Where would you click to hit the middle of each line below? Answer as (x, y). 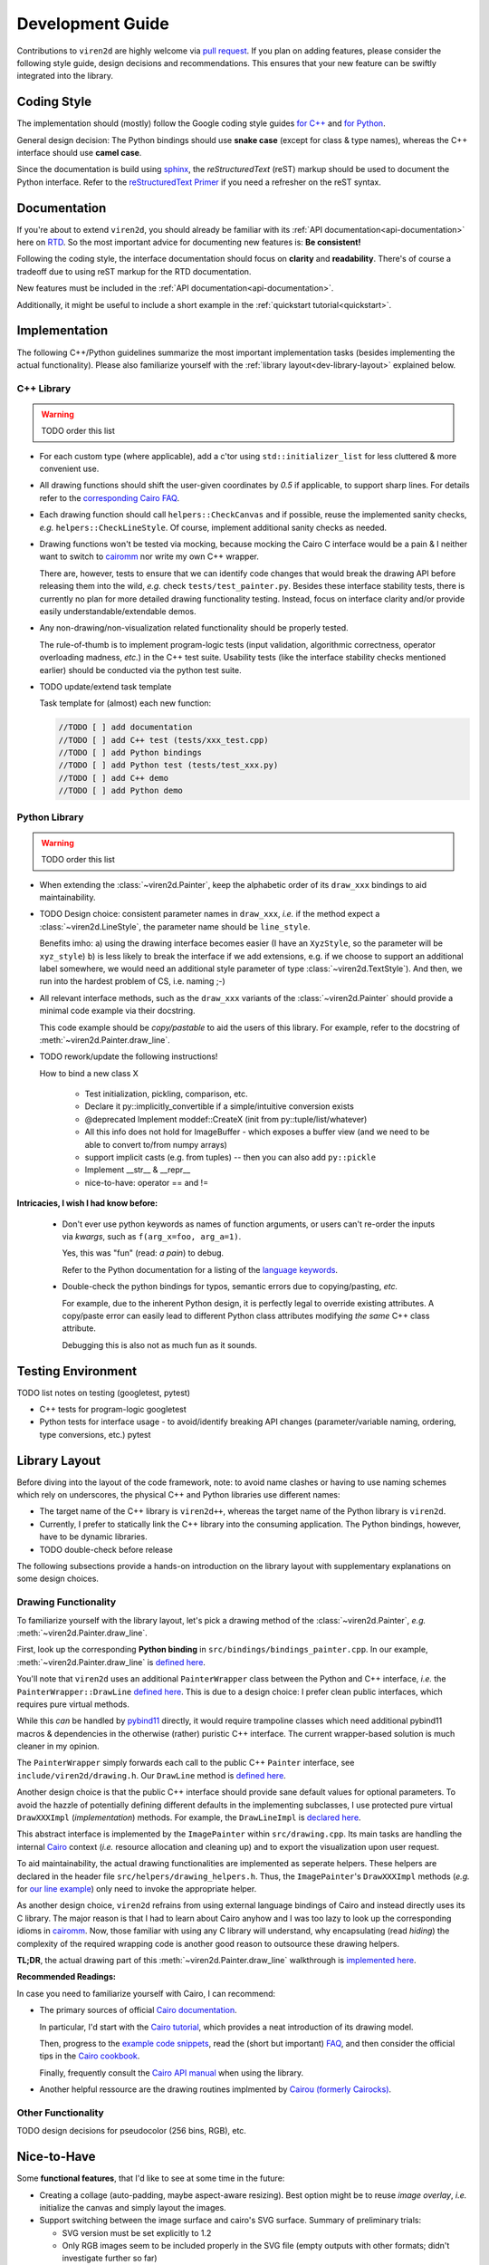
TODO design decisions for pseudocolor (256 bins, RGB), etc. (131, 2131)
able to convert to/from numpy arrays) (156, 1144)
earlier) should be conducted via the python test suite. (140, 670)
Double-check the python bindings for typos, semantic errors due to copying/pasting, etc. (230, 1287)
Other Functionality (60, 2113)
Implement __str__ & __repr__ (138, 1170)
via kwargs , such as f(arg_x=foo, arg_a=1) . (152, 1236)
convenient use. (69, 469)
